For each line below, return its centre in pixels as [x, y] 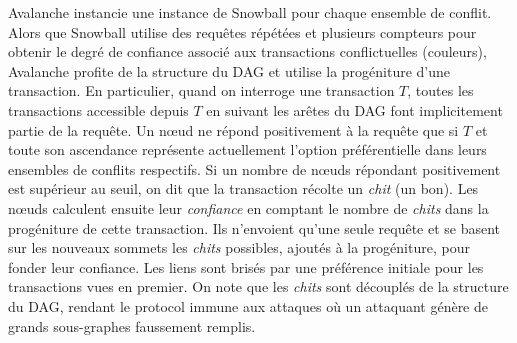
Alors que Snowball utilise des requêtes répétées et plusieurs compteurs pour [242, 31]
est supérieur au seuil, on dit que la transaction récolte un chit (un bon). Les [243, 188]
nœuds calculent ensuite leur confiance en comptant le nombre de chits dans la [248, 207]
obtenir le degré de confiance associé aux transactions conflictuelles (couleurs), [247, 51]
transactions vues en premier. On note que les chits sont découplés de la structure [258, 286]
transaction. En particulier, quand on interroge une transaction [201, 90]
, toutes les [440, 90]
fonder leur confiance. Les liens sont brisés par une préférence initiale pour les [246, 266]
